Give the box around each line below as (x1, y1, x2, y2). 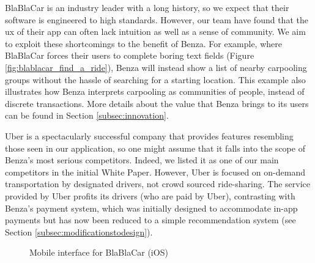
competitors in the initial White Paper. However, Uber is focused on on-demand (5, 165, 305, 178)
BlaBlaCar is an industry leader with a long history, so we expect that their (5, 1, 289, 13)
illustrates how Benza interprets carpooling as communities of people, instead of (5, 85, 305, 98)
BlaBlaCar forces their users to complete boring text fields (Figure (5, 49, 254, 62)
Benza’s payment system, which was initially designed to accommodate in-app (5, 201, 298, 214)
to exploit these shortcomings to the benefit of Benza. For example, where (5, 37, 282, 50)
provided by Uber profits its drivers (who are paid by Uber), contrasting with (5, 189, 295, 202)
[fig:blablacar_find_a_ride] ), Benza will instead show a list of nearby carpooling (5, 61, 307, 73)
